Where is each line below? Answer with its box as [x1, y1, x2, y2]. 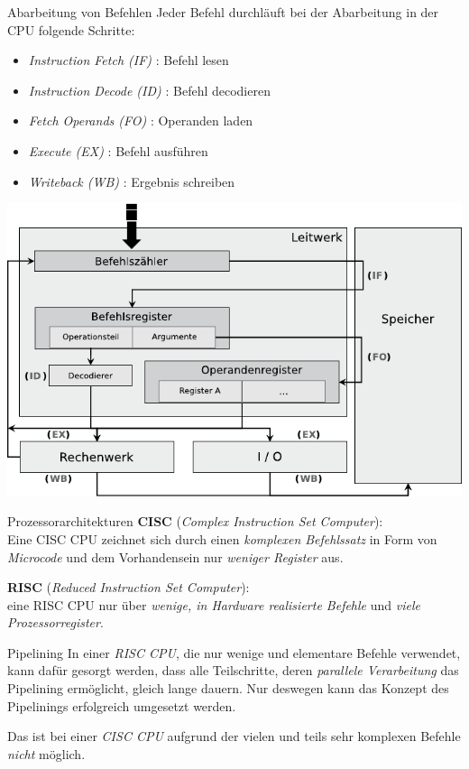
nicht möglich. [7, 744, 86, 763]
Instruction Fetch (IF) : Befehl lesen [28, 51, 229, 69]
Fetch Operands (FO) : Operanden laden [28, 111, 253, 130]
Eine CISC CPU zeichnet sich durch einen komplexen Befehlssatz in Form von [7, 529, 437, 548]
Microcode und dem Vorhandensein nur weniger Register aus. [7, 547, 344, 566]
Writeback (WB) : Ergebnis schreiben [28, 171, 235, 190]
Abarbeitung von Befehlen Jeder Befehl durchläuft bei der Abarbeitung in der [7, 3, 439, 21]
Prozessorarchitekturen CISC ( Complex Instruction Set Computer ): [7, 512, 383, 531]
